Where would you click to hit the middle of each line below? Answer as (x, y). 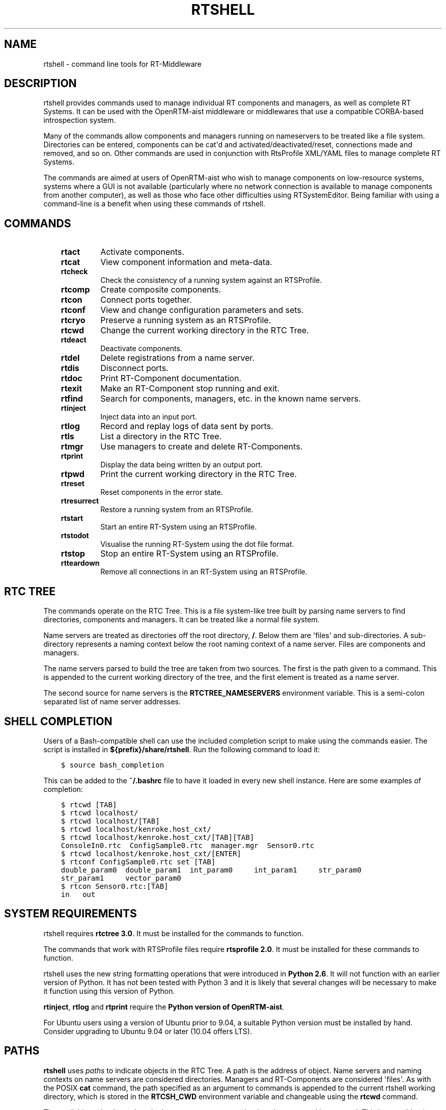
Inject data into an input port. (149, 417)
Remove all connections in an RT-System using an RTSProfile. (204, 572)
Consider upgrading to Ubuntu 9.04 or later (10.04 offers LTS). (148, 1031)
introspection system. (80, 120)
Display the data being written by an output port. (182, 465)
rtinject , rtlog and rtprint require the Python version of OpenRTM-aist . (164, 1007)
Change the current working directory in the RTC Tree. (205, 331)
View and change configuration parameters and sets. (202, 310)
